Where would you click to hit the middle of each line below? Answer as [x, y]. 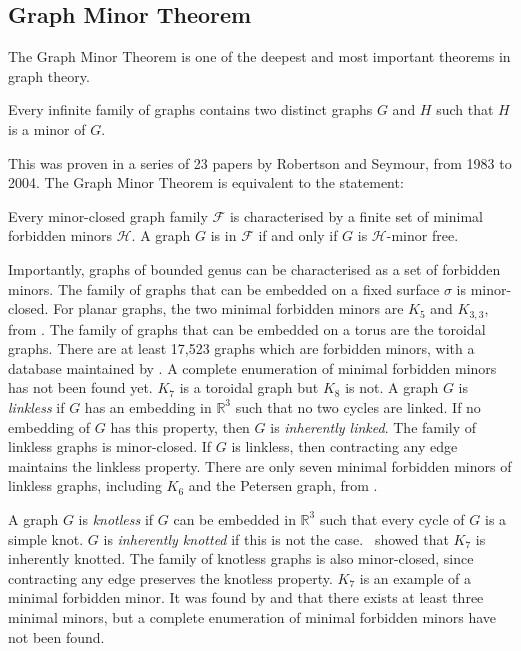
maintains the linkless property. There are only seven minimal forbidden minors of [260, 465]
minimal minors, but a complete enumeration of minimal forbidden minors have [252, 616]
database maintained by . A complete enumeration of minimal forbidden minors [252, 367]
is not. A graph [392, 387]
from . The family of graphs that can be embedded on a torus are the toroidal [247, 328]
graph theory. [49, 75]
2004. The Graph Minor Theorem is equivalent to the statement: [206, 182]
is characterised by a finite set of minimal [356, 215]
